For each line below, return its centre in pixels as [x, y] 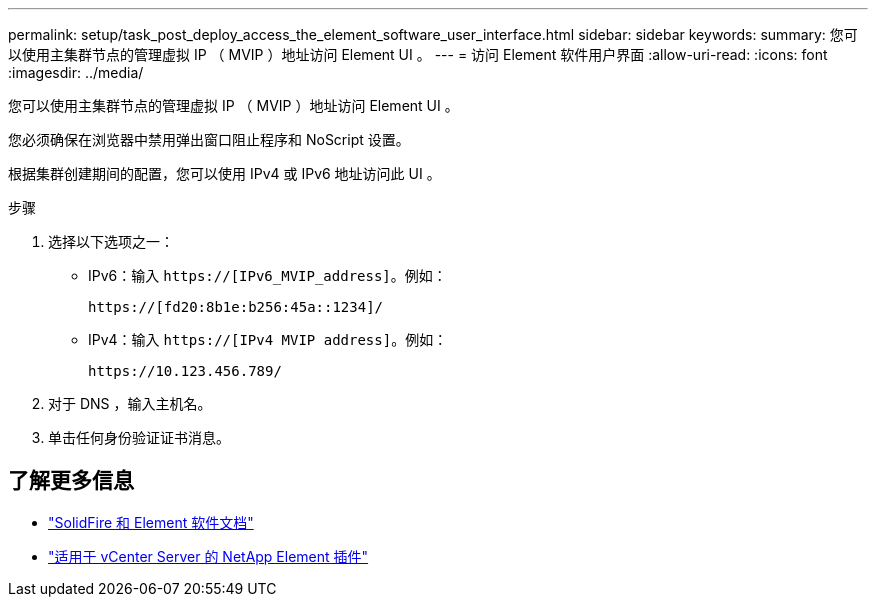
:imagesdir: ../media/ [76, 72]
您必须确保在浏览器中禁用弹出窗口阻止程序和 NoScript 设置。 [209, 139]
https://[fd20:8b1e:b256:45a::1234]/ [236, 307]
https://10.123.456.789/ [185, 371]
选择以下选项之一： [111, 241]
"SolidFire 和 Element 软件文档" [151, 522]
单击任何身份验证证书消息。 [139, 437]
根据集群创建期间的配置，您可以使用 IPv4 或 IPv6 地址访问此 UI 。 [224, 173]
